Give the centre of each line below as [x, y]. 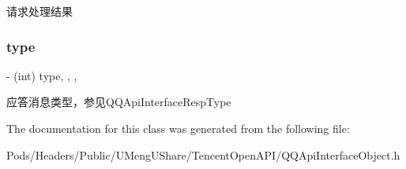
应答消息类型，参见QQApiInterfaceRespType [119, 102]
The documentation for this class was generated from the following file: [178, 128]
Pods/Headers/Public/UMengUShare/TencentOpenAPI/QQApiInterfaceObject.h [203, 154]
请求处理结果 [39, 11]
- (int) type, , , [42, 75]
